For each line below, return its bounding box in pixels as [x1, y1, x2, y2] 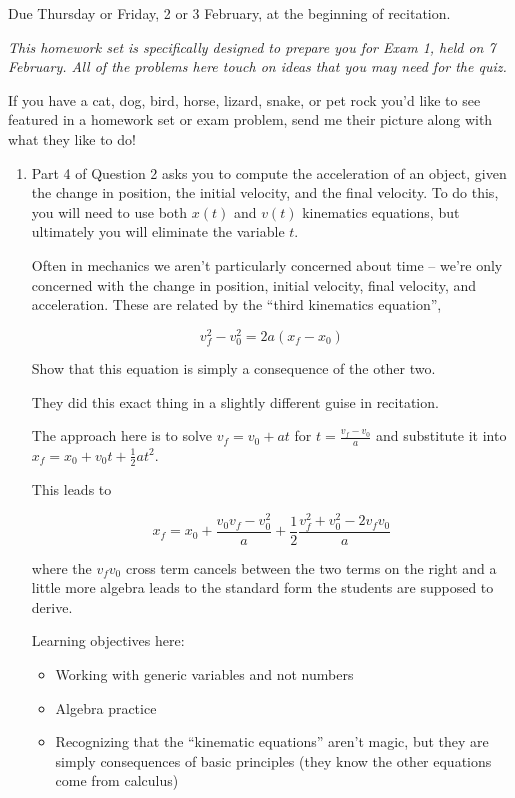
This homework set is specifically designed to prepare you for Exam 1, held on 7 [8, 36, 496, 57]
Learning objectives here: [31, 630, 185, 651]
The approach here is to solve [31, 425, 213, 446]
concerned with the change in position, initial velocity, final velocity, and [31, 274, 477, 295]
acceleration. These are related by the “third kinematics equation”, [31, 294, 442, 315]
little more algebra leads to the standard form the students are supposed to [31, 577, 494, 598]
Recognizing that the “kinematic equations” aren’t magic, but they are [55, 731, 489, 752]
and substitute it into [375, 425, 507, 446]
